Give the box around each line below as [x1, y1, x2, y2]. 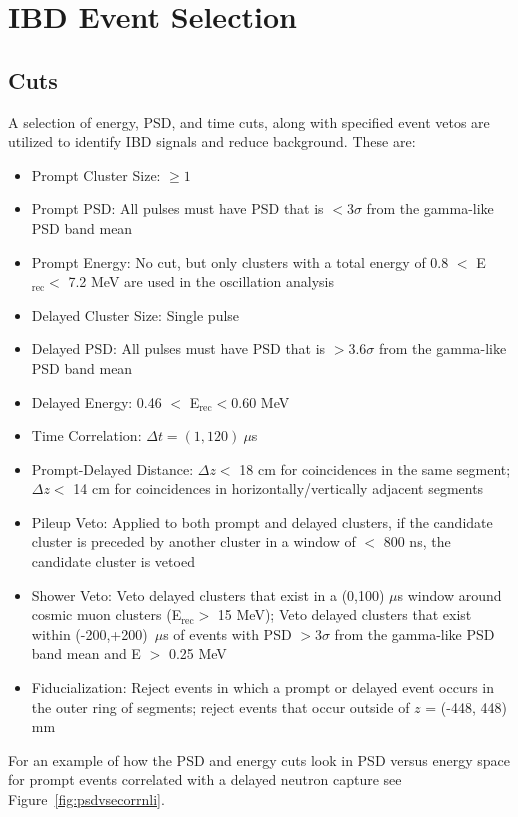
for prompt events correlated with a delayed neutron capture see [8, 769, 402, 790]
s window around [397, 584, 502, 605]
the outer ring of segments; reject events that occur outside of [31, 696, 410, 717]
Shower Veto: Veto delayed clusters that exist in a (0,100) [31, 584, 385, 605]
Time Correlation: [31, 425, 142, 446]
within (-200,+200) [31, 623, 148, 644]
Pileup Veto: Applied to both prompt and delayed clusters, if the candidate [31, 511, 493, 532]
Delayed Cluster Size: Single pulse [31, 304, 240, 325]
